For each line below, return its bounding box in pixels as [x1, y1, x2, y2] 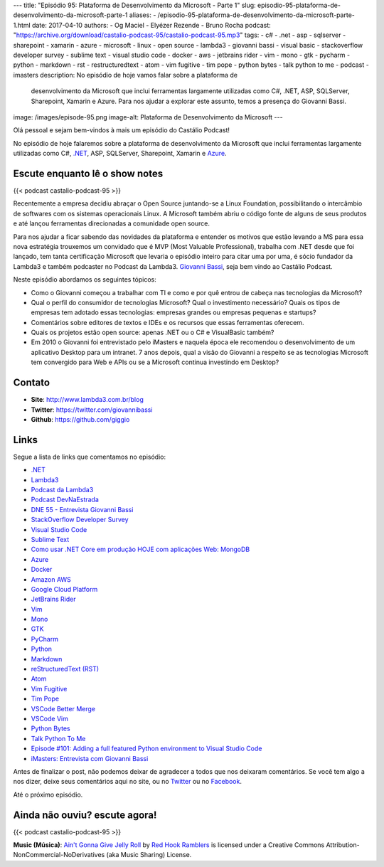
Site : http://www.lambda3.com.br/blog [31, 395, 144, 404]
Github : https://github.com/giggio [31, 415, 130, 423]
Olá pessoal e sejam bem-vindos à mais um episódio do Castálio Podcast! [13, 126, 230, 134]
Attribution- [326, 841, 360, 849]
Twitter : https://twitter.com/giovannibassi [31, 405, 153, 414]
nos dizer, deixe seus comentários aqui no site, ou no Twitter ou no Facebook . [13, 777, 242, 786]
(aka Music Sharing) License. [106, 851, 192, 859]
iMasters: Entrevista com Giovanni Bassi [31, 754, 149, 762]
